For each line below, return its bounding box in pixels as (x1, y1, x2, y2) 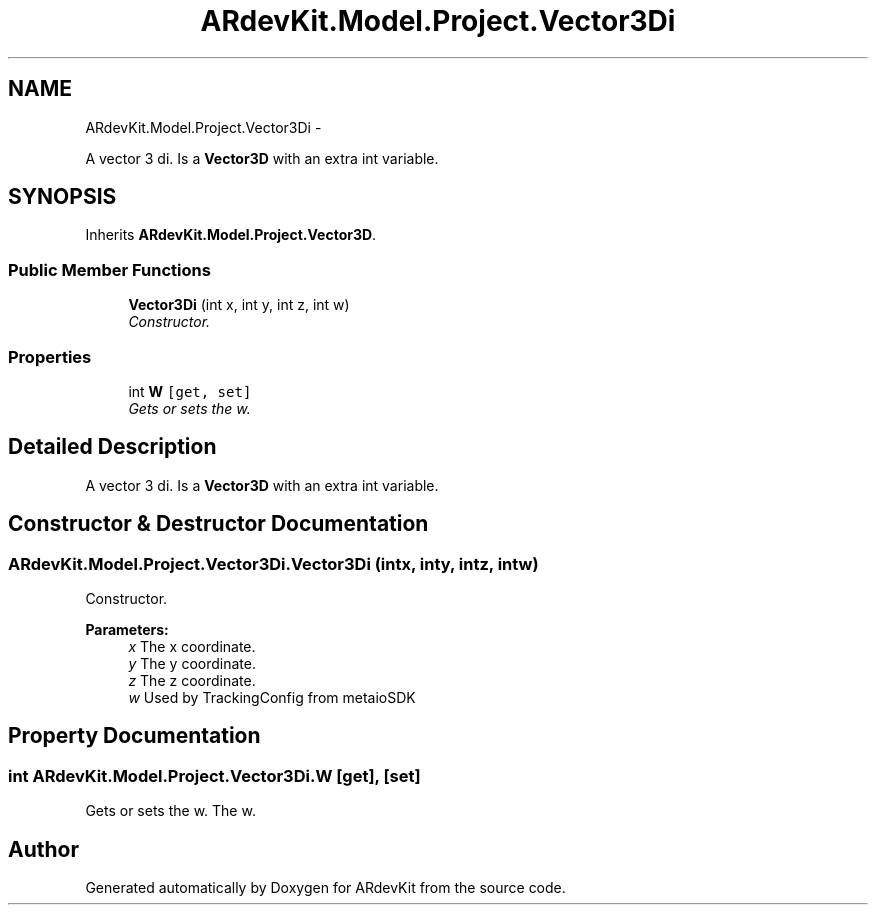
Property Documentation (8, 723, 261, 749)
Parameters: (85, 621, 169, 638)
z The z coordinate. (128, 672, 256, 689)
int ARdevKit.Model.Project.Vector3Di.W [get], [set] (8, 765, 421, 786)
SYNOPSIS (8, 184, 117, 210)
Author (8, 836, 79, 862)
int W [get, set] (128, 382, 252, 400)
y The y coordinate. (128, 655, 256, 672)
